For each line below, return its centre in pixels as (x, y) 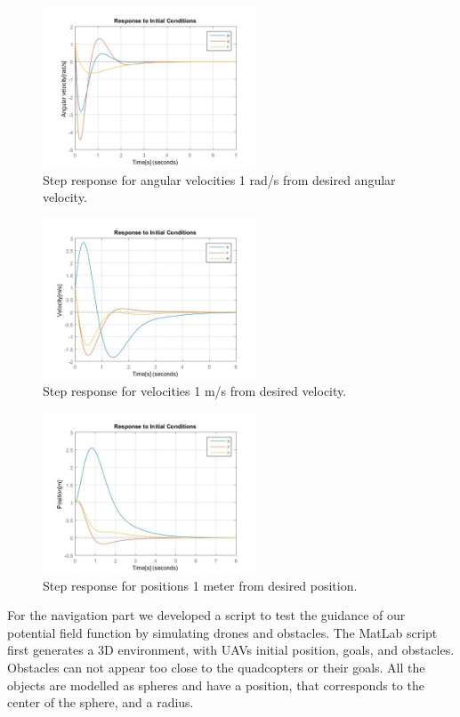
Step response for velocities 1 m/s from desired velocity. (195, 391)
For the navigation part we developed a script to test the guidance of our (206, 615)
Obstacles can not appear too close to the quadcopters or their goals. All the (216, 667)
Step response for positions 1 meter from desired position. (200, 585)
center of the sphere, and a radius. (101, 702)
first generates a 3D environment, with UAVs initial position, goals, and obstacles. (231, 650)
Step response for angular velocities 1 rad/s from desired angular (219, 179)
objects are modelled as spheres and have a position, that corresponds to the (216, 685)
